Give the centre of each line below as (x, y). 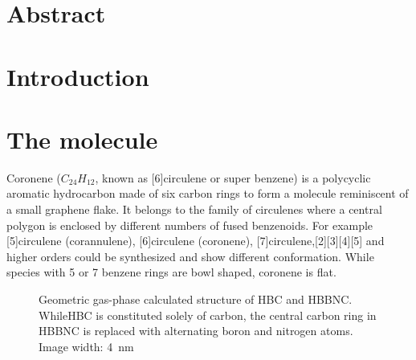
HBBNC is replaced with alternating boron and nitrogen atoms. (196, 331)
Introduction (78, 76)
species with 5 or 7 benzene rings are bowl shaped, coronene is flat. (171, 272)
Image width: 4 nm (86, 346)
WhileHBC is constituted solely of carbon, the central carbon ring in (208, 315)
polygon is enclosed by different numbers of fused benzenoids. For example (190, 225)
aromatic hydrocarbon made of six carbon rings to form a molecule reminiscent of (208, 193)
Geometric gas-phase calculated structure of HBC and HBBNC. (196, 299)
